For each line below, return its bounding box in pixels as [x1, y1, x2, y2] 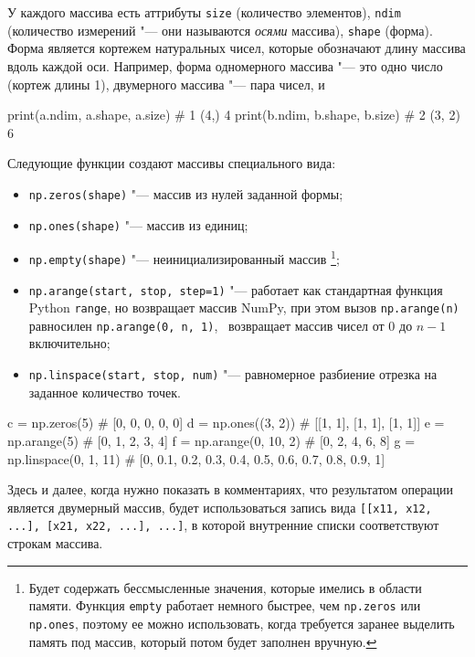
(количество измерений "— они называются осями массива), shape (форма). [7, 20, 433, 39]
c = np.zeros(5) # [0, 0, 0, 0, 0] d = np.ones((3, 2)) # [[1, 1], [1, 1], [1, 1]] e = [7, 413, 445, 432]
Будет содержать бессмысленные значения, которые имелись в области [28, 578, 422, 597]
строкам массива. [7, 534, 103, 552]
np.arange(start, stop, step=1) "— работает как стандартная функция [28, 280, 443, 299]
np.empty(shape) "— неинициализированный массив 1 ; [28, 247, 340, 268]
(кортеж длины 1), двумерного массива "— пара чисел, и [7, 74, 325, 93]
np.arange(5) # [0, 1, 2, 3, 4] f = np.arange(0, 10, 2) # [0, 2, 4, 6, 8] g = [7, 430, 416, 450]
